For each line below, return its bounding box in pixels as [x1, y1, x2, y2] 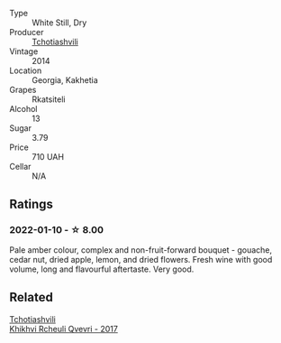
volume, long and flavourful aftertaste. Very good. [9, 264, 195, 274]
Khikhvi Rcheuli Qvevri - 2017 [9, 323, 119, 334]
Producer [9, 27, 44, 37]
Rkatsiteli [32, 94, 66, 105]
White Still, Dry [32, 17, 87, 28]
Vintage [9, 46, 39, 57]
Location [9, 65, 42, 76]
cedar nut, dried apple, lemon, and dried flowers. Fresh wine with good [9, 254, 273, 264]
